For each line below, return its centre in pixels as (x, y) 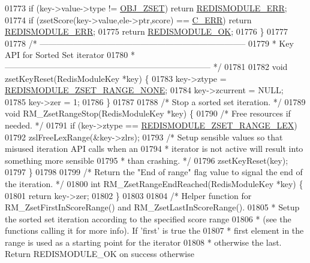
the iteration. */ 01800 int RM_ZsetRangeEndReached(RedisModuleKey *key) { (154, 183)
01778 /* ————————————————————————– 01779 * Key (149, 43)
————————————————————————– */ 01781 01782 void (146, 66)
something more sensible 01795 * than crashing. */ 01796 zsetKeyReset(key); (147, 160)
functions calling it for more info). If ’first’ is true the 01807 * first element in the (154, 230)
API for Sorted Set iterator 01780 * (70, 55)
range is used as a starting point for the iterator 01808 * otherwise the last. (143, 242)
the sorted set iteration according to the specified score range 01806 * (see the (148, 218)
